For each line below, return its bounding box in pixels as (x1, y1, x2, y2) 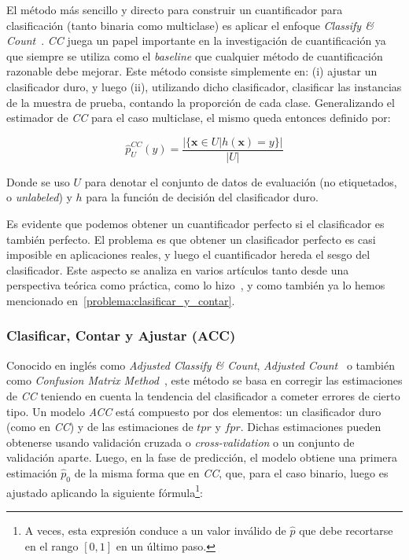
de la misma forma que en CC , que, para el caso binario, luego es (74, 464, 389, 481)
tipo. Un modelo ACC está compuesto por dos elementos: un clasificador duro (6, 403, 381, 419)
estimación (6, 464, 57, 481)
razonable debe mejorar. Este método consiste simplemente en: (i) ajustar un (6, 63, 378, 79)
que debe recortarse (299, 521, 393, 538)
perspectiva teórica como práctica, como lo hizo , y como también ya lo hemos (6, 277, 385, 293)
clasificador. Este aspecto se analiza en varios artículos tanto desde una (6, 261, 349, 278)
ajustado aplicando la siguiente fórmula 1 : (6, 481, 203, 500)
